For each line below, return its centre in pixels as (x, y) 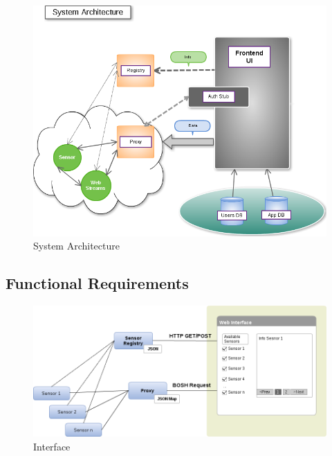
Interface (52, 446)
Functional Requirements (97, 283)
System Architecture (76, 246)
